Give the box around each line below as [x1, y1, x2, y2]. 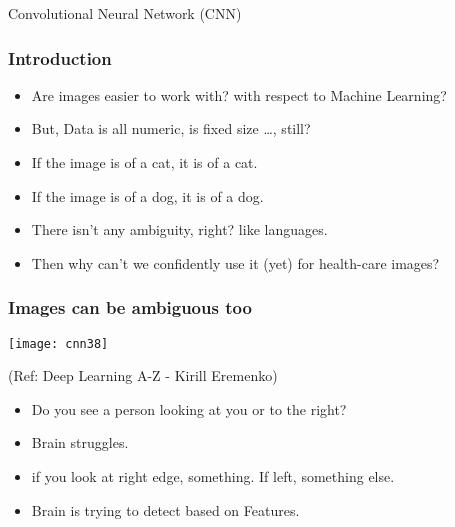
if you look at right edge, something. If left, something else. [31, 466, 395, 487]
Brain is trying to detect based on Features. [31, 499, 300, 520]
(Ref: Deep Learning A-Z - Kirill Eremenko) [8, 365, 278, 386]
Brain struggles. [31, 432, 129, 453]
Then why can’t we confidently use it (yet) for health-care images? [31, 252, 440, 273]
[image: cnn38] [8, 336, 109, 351]
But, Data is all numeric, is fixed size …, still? [31, 118, 311, 139]
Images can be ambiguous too [8, 295, 252, 320]
